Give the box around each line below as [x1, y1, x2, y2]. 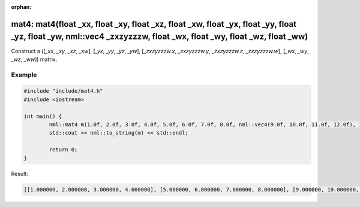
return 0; [49, 147, 78, 153]
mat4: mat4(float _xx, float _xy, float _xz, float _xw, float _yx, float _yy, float [11, 19, 297, 29]
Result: [11, 170, 28, 177]
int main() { [23, 112, 62, 120]
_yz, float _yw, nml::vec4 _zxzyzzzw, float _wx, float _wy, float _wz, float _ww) [11, 32, 308, 42]
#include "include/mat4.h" [23, 87, 103, 95]
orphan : [11, 4, 32, 10]
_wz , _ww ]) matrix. [11, 56, 58, 63]
